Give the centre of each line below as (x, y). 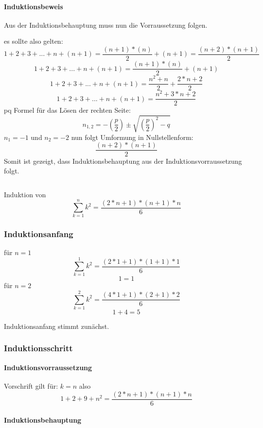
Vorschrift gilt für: (31, 386)
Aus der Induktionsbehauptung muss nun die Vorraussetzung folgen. (106, 25)
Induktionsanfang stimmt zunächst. (57, 326)
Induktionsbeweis (34, 6)
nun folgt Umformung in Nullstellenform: (132, 137)
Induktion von (25, 194)
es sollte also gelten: (34, 41)
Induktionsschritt (38, 348)
